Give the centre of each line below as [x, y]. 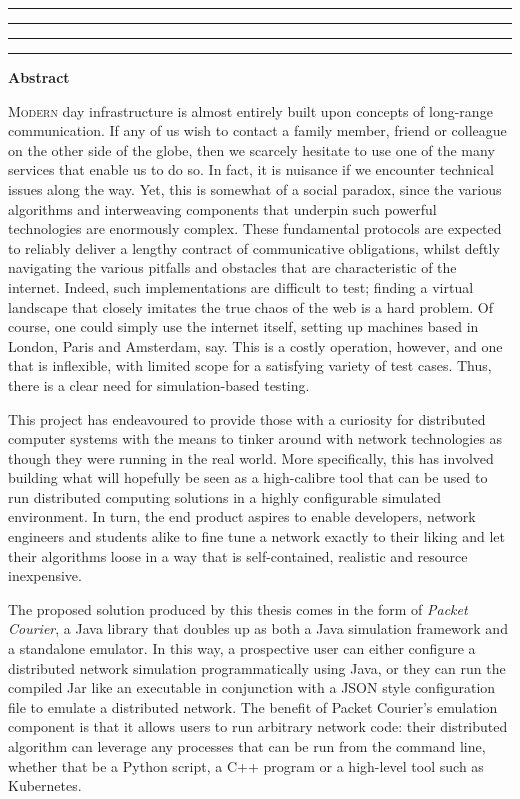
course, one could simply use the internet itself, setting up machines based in [243, 326]
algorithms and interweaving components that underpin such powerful [222, 208]
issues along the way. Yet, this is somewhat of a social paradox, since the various [255, 188]
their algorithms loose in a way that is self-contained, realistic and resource [238, 555]
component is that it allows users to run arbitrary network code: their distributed [258, 726]
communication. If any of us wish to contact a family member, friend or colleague [257, 130]
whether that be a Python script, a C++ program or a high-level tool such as [246, 765]
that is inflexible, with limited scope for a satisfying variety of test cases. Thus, [250, 365]
